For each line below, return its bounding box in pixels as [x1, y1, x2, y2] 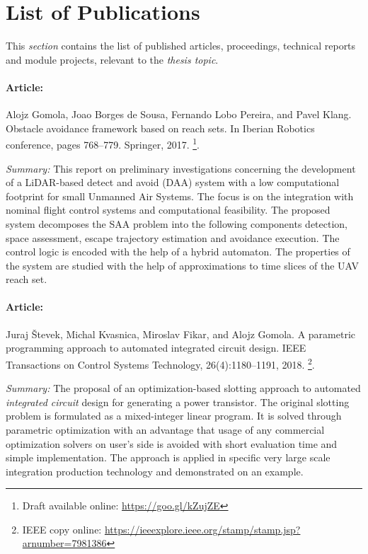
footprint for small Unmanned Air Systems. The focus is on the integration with [6, 188, 354, 203]
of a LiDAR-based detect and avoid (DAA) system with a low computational [6, 175, 340, 190]
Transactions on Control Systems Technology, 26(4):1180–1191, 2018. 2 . [6, 354, 315, 371]
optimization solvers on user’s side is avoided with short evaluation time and [6, 436, 338, 451]
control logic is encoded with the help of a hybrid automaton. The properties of [6, 244, 350, 259]
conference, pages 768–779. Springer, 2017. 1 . [6, 135, 200, 151]
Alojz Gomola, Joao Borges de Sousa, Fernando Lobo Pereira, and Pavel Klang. [6, 107, 352, 122]
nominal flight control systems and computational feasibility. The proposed [6, 202, 330, 217]
